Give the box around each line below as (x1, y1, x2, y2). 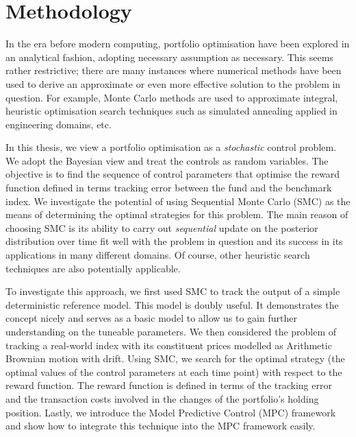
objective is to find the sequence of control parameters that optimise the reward (5, 167, 340, 181)
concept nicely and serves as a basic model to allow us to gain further (5, 311, 297, 325)
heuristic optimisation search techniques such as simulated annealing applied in (5, 104, 338, 118)
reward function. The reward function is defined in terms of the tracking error (5, 378, 332, 392)
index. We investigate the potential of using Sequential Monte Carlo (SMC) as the (5, 193, 351, 208)
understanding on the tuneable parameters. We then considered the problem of (5, 324, 337, 338)
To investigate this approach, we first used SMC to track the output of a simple (5, 284, 340, 298)
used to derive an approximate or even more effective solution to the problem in (5, 76, 341, 91)
